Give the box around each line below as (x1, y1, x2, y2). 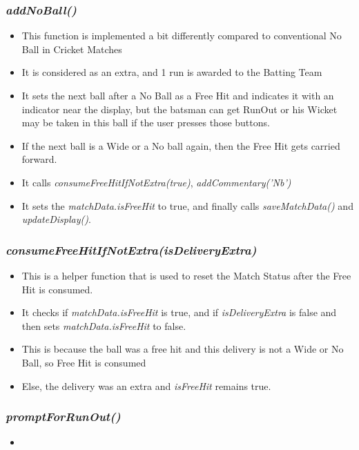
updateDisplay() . (21, 212, 91, 226)
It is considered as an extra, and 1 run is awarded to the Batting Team (21, 65, 322, 79)
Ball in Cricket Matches (21, 41, 122, 56)
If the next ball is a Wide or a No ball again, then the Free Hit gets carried (21, 138, 340, 153)
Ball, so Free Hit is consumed (21, 355, 146, 369)
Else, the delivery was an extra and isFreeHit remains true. (21, 378, 271, 393)
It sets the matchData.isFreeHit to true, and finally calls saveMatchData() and (21, 198, 353, 213)
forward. (21, 152, 57, 166)
